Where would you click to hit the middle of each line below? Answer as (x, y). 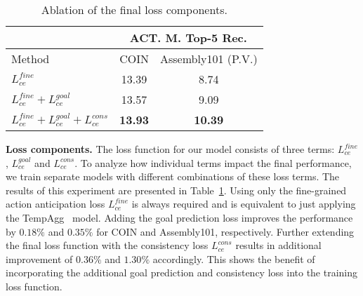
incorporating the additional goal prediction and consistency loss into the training (182, 273)
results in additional (278, 245)
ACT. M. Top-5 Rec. (188, 38)
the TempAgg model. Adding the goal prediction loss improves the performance (179, 217)
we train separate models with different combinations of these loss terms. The (173, 176)
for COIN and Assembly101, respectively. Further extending (225, 231)
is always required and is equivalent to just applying (244, 204)
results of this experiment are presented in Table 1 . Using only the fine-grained (176, 190)
